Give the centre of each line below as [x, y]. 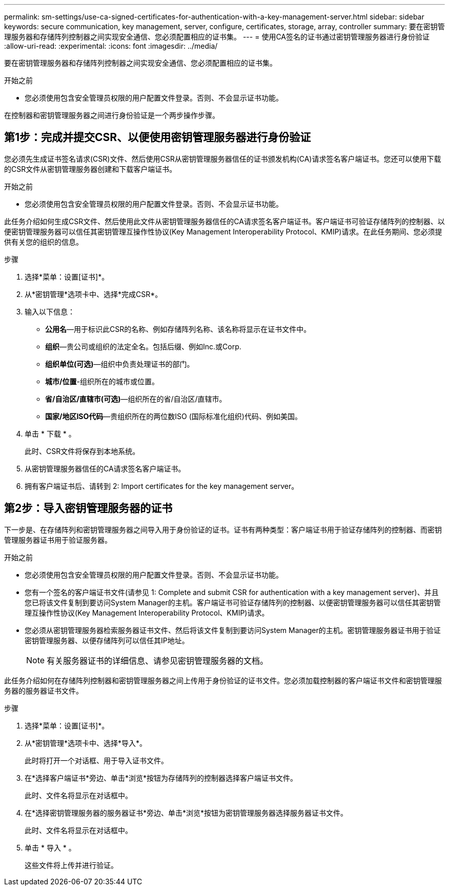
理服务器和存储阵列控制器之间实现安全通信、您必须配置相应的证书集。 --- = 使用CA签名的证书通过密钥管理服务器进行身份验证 [217, 37]
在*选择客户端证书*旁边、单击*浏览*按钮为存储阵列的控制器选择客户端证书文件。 [161, 778]
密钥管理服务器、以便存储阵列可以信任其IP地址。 [107, 640]
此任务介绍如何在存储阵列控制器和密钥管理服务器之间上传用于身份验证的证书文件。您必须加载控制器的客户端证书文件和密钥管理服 [223, 680]
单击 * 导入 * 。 [50, 847]
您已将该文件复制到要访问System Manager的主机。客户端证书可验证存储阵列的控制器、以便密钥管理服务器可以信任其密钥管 [233, 602]
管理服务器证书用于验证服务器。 [58, 540]
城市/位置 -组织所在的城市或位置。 [102, 381]
